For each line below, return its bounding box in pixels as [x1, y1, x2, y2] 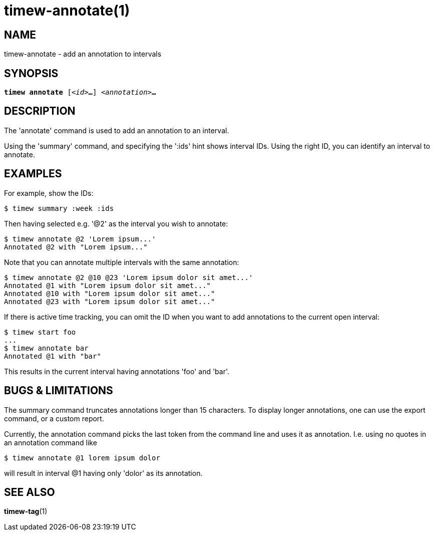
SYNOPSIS [4, 67, 59, 80]
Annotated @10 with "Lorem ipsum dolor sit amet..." [4, 289, 215, 298]
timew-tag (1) [4, 507, 48, 516]
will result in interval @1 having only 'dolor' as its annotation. [4, 468, 203, 477]
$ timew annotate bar [4, 344, 89, 352]
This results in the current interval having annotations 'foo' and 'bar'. [4, 367, 230, 376]
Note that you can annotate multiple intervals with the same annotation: [4, 257, 239, 266]
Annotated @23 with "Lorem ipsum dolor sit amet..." [4, 297, 215, 306]
